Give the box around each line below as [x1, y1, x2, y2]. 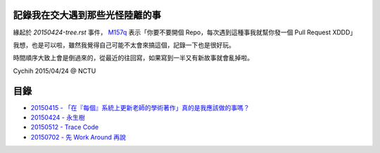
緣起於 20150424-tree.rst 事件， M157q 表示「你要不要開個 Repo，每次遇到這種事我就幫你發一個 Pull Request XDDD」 [13, 28, 357, 36]
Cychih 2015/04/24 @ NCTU [13, 67, 96, 75]
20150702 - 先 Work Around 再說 [30, 133, 126, 141]
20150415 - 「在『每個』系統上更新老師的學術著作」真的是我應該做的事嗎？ [30, 103, 250, 112]
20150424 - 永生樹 [30, 113, 85, 121]
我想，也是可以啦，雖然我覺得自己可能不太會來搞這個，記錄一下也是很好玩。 [13, 41, 235, 49]
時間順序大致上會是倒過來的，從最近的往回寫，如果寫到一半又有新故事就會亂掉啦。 [13, 53, 253, 62]
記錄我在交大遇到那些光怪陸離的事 [13, 9, 161, 21]
